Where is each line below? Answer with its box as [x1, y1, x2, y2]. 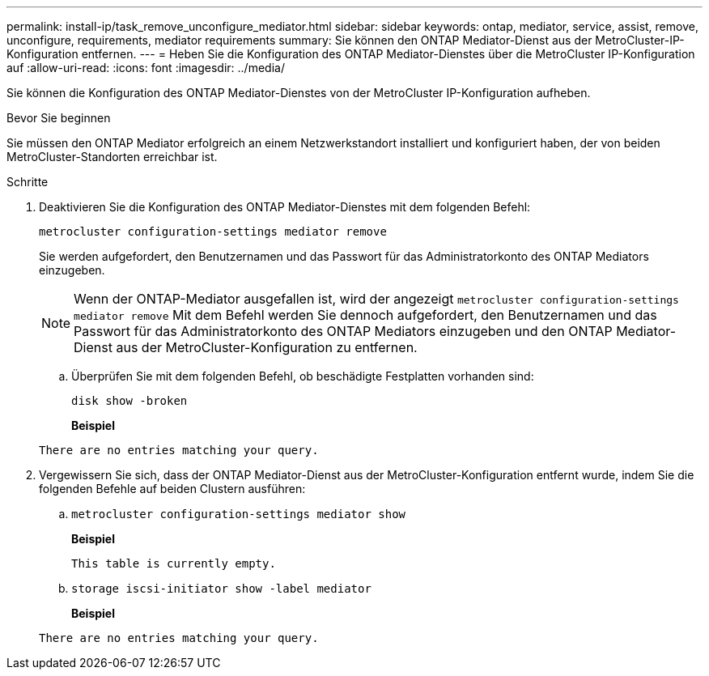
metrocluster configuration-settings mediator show [71, 508, 406, 521]
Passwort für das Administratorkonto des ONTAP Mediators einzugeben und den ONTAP [74, 323, 613, 339]
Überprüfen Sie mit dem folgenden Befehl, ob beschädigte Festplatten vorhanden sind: [71, 369, 534, 383]
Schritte [6, 175, 49, 189]
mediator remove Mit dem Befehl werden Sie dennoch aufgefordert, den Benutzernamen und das [74, 307, 657, 323]
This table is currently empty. [71, 557, 276, 570]
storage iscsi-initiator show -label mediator [71, 582, 371, 595]
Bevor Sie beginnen [6, 111, 111, 125]
